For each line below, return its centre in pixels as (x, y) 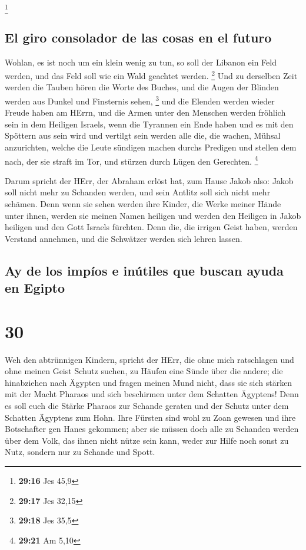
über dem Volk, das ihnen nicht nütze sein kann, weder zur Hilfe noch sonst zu (147, 440)
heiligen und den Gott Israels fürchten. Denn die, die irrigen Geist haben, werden (151, 227)
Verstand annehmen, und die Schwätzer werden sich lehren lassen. (124, 238)
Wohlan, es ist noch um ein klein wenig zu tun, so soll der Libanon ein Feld (141, 62)
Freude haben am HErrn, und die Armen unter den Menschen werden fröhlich (145, 112)
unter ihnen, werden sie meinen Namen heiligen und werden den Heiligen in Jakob (153, 215)
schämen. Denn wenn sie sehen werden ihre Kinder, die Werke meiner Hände (143, 204)
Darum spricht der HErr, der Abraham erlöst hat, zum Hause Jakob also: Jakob (149, 180)
